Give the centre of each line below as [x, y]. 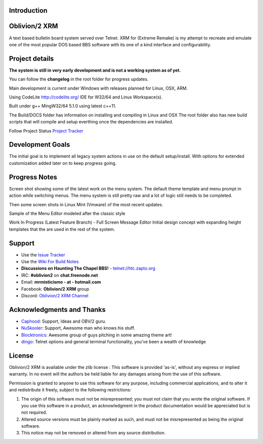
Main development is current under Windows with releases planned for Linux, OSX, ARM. [98, 88]
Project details [31, 58]
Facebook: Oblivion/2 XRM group [55, 289]
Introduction [28, 10]
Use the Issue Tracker [43, 255]
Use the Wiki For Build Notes [50, 262]
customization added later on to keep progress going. [63, 163]
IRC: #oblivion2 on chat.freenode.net [60, 275]
